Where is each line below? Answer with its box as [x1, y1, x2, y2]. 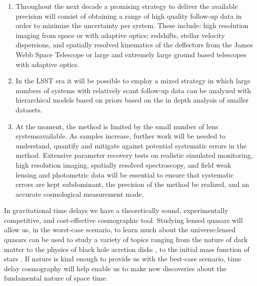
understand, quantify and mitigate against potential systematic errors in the [15, 140, 247, 150]
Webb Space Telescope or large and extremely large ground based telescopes [15, 49, 247, 59]
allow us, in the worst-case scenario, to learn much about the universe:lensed [4, 224, 236, 235]
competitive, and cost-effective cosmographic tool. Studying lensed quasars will [4, 214, 243, 225]
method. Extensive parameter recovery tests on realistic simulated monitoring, [15, 150, 253, 160]
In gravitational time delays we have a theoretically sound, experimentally [4, 205, 228, 215]
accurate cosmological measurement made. [15, 188, 144, 199]
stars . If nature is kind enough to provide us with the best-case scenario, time [4, 253, 241, 264]
